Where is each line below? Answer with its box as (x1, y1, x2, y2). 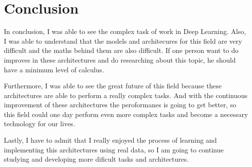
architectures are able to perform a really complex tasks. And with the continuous (4, 90, 248, 100)
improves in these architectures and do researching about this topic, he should (4, 54, 236, 65)
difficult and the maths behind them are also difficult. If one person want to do (4, 45, 239, 55)
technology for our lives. (4, 118, 75, 129)
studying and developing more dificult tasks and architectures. (4, 154, 189, 164)
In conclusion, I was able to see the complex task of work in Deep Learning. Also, (4, 26, 246, 36)
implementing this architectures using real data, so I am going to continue (4, 144, 224, 154)
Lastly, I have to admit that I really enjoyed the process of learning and (4, 135, 217, 145)
